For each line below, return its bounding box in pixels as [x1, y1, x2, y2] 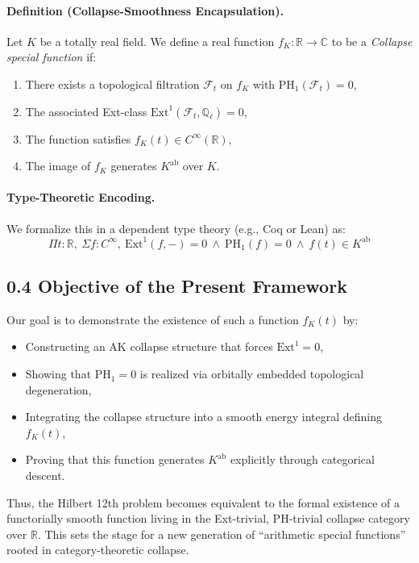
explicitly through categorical [230, 451, 375, 468]
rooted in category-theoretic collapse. [6, 541, 189, 558]
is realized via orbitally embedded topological [139, 365, 364, 382]
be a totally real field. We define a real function [39, 32, 275, 49]
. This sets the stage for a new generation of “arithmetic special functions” [37, 525, 406, 542]
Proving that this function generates [25, 451, 205, 468]
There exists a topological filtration [25, 75, 200, 92]
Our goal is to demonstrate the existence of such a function [6, 311, 299, 327]
